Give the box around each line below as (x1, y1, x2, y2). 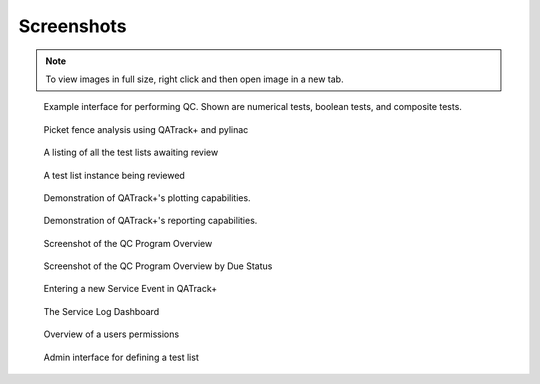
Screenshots (18, 15, 127, 37)
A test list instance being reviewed (43, 169, 185, 181)
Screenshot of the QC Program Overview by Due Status (43, 260, 273, 272)
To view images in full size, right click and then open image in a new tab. (45, 73, 344, 85)
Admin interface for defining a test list (43, 351, 199, 363)
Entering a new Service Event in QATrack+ (43, 283, 218, 295)
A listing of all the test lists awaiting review (43, 146, 219, 159)
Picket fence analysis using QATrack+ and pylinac (43, 123, 249, 135)
